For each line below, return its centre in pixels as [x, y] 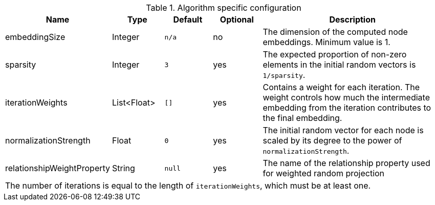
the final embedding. [302, 118]
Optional [237, 19]
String [124, 168]
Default [188, 19]
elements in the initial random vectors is [339, 65]
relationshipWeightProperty [58, 168]
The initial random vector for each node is [343, 130]
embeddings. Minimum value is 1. [327, 42]
